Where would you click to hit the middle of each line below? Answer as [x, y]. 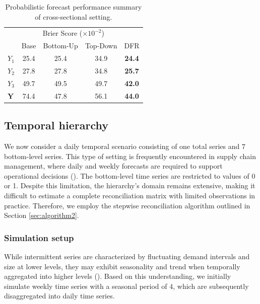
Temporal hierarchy [56, 125]
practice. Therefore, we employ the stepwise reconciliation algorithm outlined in [127, 205]
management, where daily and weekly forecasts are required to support [113, 166]
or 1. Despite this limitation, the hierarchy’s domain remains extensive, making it [130, 185]
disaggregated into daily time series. [59, 296]
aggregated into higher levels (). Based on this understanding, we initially [118, 276]
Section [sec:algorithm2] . [42, 215]
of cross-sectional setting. [74, 16]
